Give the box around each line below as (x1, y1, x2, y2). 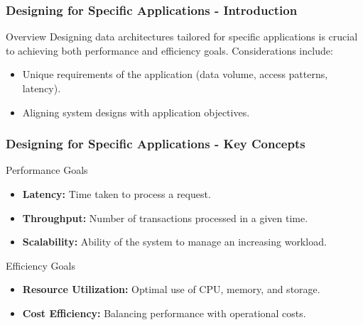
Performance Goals (6, 162, 88, 177)
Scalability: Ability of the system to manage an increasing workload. (22, 234, 327, 249)
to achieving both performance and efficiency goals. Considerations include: (6, 43, 333, 57)
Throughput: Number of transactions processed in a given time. (22, 210, 308, 225)
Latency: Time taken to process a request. (22, 187, 211, 201)
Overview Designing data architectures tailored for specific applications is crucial (6, 29, 358, 44)
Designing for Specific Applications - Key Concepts (6, 135, 305, 153)
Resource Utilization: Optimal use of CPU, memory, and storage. (22, 282, 320, 297)
